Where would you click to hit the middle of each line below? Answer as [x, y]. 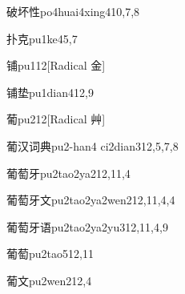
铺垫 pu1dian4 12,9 [50, 92]
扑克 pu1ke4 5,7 [42, 38]
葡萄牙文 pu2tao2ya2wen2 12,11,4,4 [91, 200]
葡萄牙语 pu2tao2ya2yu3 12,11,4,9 [87, 226]
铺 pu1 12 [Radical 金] [56, 65]
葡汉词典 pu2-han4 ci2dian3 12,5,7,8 [92, 145]
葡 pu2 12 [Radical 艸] [56, 119]
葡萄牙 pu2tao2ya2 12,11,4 [68, 173]
